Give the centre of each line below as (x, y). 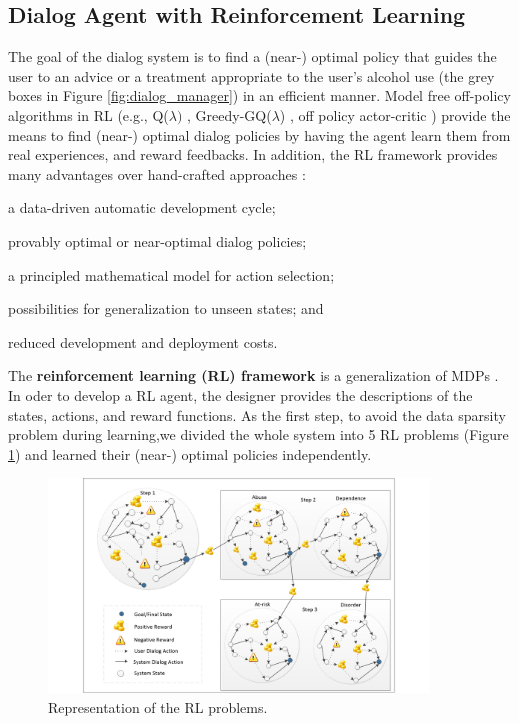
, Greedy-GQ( (229, 114)
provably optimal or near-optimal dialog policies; (157, 240)
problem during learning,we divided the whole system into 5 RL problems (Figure (258, 434)
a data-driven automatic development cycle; (142, 207)
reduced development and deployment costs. (143, 341)
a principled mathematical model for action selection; (171, 274)
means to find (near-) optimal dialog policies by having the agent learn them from (259, 134)
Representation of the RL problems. (158, 706)
